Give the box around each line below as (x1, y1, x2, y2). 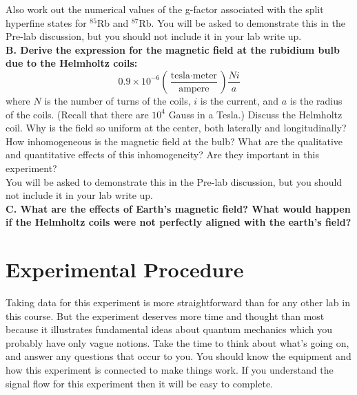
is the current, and (200, 93, 279, 107)
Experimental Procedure (6, 255, 244, 284)
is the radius (289, 93, 343, 107)
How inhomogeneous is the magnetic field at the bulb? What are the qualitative (6, 134, 343, 148)
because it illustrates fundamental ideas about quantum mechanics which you (6, 322, 333, 337)
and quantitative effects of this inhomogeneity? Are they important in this (6, 147, 319, 162)
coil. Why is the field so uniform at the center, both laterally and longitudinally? (6, 120, 347, 135)
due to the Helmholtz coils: (6, 56, 138, 70)
